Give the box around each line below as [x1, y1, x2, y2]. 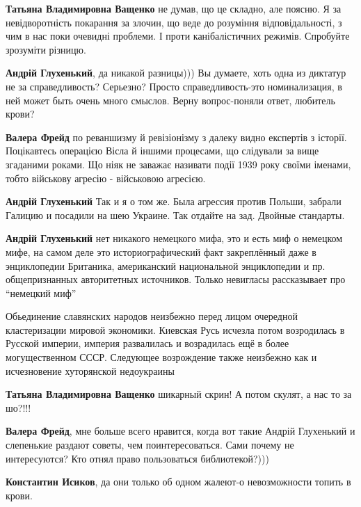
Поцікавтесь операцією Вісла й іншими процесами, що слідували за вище [6, 143, 319, 158]
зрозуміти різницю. [6, 42, 86, 56]
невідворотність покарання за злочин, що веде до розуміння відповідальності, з [6, 15, 342, 29]
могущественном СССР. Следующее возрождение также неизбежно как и [6, 350, 317, 364]
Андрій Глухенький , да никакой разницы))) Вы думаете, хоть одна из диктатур [6, 65, 346, 80]
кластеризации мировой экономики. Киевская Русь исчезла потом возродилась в [6, 322, 345, 337]
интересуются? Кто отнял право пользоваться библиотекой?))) [6, 451, 269, 465]
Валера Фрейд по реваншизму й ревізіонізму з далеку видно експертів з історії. [6, 129, 347, 144]
